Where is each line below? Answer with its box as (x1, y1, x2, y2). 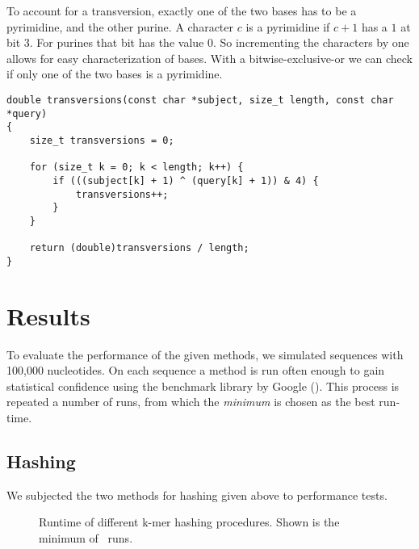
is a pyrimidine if (245, 18, 330, 35)
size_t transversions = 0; (29, 134, 174, 146)
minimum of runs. (39, 529, 133, 546)
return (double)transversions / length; (29, 242, 249, 254)
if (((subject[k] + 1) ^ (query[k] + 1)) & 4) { (52, 174, 319, 186)
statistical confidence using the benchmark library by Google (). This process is (6, 377, 400, 394)
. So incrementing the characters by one (212, 34, 409, 51)
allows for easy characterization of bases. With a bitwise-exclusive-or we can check (6, 49, 413, 66)
